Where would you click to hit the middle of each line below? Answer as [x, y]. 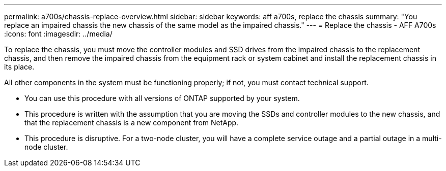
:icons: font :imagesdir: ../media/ [58, 34]
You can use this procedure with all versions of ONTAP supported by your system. [162, 98]
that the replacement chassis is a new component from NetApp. [132, 123]
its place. [19, 67]
